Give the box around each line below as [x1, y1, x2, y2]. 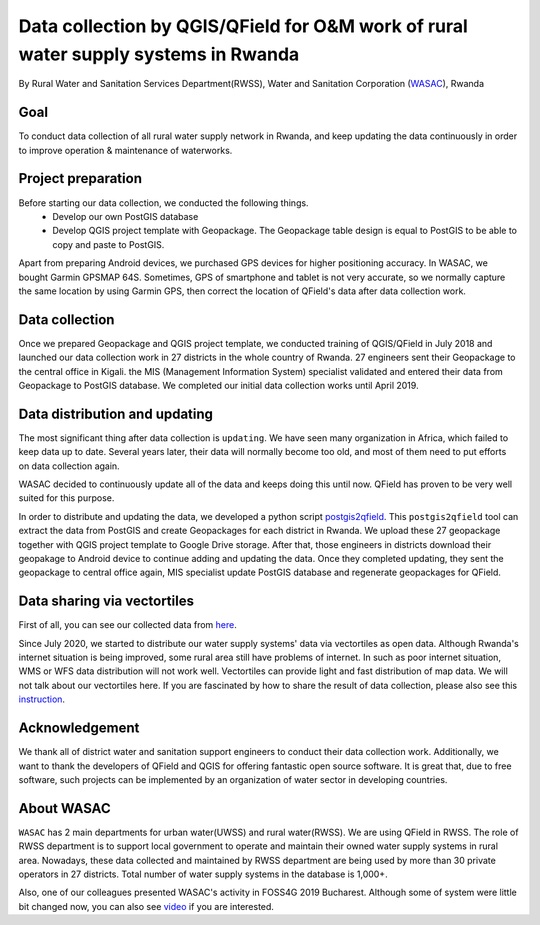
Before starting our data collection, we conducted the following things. [18, 196, 309, 209]
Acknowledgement [18, 720, 140, 737]
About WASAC [18, 800, 111, 817]
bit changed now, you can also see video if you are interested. [18, 900, 275, 912]
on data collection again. [18, 460, 120, 472]
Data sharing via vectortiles [18, 593, 195, 610]
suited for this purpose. [18, 492, 115, 504]
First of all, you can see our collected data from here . [18, 619, 237, 631]
